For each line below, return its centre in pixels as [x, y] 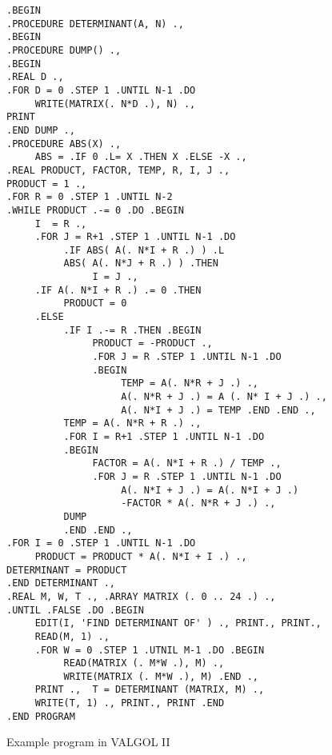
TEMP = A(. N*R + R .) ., [132, 423]
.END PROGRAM [41, 716]
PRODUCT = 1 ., [47, 184]
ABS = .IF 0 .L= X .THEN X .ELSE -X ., [141, 157]
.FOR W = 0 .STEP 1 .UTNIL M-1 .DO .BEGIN [150, 650]
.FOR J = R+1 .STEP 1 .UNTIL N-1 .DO [135, 237]
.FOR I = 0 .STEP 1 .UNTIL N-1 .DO [101, 543]
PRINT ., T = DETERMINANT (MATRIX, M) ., [150, 690]
